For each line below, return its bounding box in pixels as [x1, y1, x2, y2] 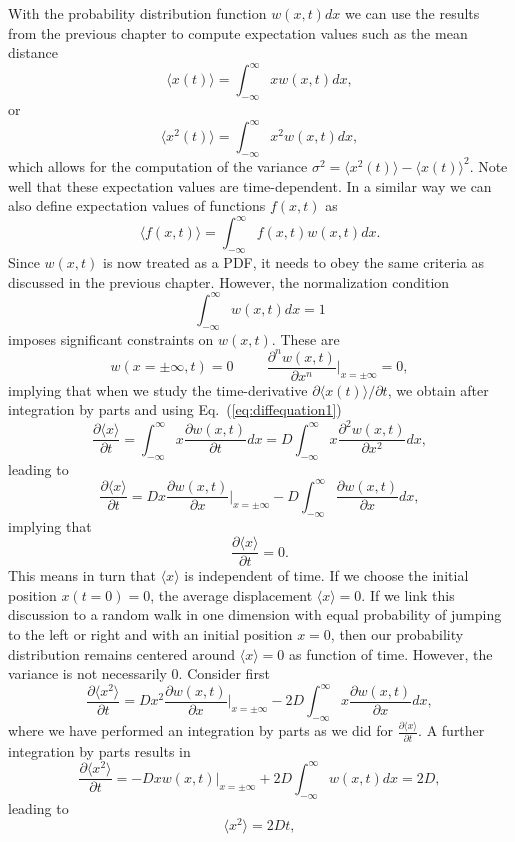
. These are [271, 328, 340, 349]
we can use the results [344, 3, 480, 23]
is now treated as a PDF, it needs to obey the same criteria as [103, 252, 485, 273]
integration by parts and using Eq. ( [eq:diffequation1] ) [8, 399, 342, 420]
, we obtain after [387, 379, 489, 400]
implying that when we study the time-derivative [8, 379, 308, 400]
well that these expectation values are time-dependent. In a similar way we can [8, 175, 492, 196]
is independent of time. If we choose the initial [184, 565, 469, 586]
